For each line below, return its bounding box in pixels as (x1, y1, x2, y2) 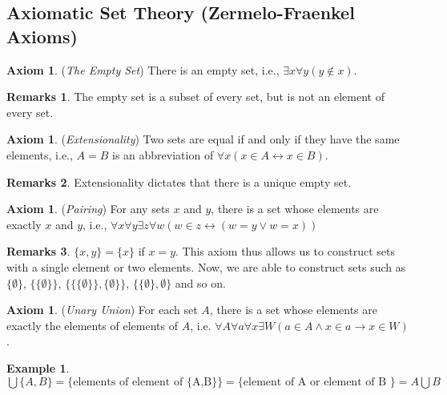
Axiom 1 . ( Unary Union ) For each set (6, 301, 198, 318)
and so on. (175, 274, 226, 291)
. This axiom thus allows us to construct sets (175, 243, 395, 260)
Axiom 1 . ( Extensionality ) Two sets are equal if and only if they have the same (6, 131, 400, 147)
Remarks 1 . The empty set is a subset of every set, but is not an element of (6, 88, 385, 105)
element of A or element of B (243, 376, 387, 388)
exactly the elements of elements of (6, 316, 178, 333)
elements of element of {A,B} (73, 376, 218, 388)
